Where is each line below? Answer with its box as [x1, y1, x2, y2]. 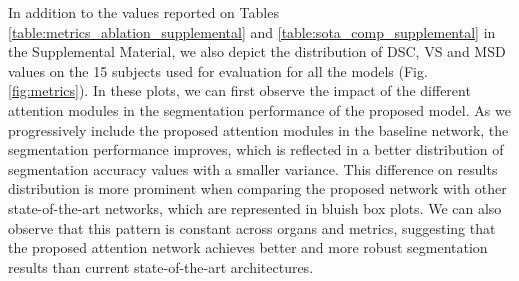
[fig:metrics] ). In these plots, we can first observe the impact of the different [8, 80, 471, 101]
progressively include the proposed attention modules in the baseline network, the [8, 119, 509, 140]
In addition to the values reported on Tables [8, 2, 279, 22]
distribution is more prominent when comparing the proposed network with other [8, 178, 507, 199]
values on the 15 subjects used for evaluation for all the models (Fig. [8, 60, 428, 81]
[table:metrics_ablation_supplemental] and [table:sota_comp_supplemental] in [8, 21, 496, 42]
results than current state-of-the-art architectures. [8, 256, 314, 277]
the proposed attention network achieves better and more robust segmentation [8, 237, 488, 258]
